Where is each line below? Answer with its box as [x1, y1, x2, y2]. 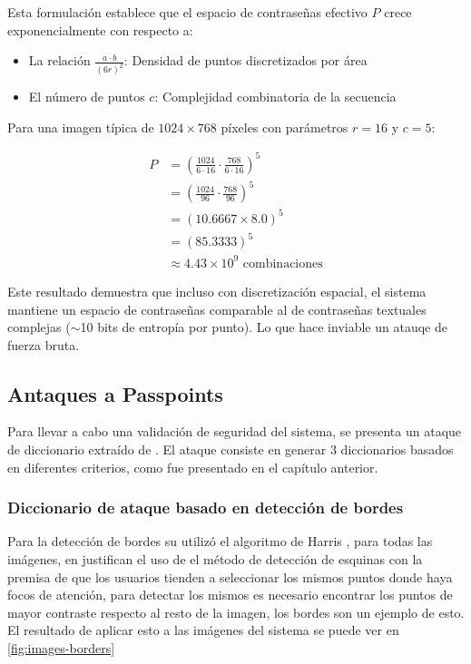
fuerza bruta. [7, 335, 80, 354]
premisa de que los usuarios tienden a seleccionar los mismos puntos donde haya [7, 567, 453, 586]
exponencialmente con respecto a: [7, 20, 193, 39]
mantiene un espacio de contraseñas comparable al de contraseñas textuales [7, 299, 427, 318]
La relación [28, 51, 91, 70]
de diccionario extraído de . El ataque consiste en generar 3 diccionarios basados [7, 440, 454, 459]
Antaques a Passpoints [7, 379, 223, 407]
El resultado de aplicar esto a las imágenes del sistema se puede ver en [7, 620, 399, 640]
